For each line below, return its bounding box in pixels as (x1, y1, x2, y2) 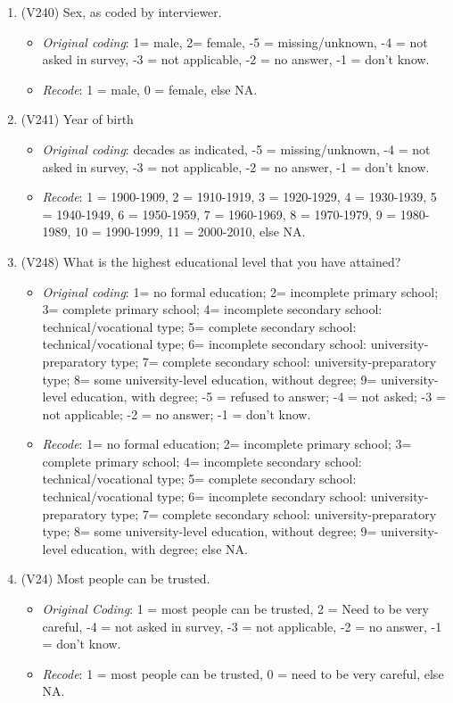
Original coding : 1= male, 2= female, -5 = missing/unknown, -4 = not (42, 32, 428, 51)
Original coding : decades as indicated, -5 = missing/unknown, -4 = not (42, 139, 431, 158)
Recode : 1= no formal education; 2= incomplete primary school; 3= (42, 434, 412, 453)
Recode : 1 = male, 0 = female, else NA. (42, 79, 258, 98)
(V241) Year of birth (21, 110, 134, 128)
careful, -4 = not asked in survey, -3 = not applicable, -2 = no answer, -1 (42, 616, 442, 635)
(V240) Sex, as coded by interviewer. (21, 3, 222, 21)
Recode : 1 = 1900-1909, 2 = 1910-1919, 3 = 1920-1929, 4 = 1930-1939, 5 (42, 187, 437, 206)
